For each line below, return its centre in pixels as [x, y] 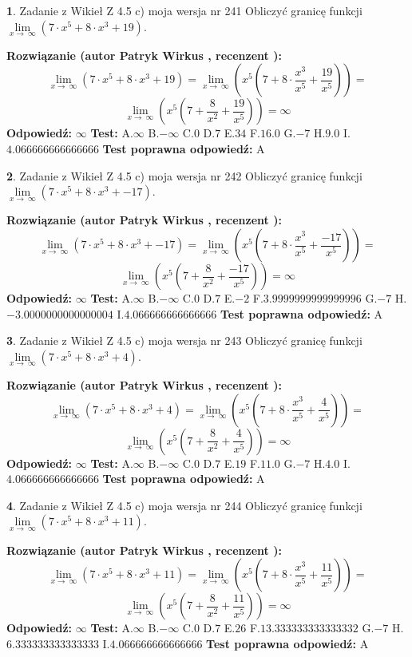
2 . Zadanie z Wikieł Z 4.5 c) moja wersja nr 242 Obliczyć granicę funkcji [184, 175]
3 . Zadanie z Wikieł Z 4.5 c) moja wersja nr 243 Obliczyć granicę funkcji [184, 340]
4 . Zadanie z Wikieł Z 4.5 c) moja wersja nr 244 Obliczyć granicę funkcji [184, 505]
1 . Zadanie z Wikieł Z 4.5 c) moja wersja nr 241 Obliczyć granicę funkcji [184, 10]
